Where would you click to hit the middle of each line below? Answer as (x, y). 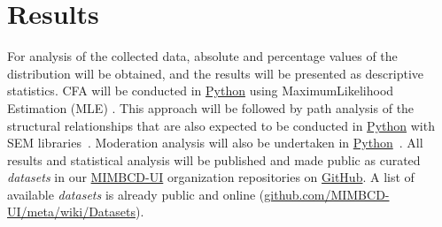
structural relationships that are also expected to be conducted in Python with (221, 125)
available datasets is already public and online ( (136, 194)
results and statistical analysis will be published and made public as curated (214, 159)
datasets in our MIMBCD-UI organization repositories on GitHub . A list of (211, 177)
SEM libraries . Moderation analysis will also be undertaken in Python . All (215, 143)
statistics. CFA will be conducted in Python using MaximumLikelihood (201, 91)
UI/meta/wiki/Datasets (71, 212)
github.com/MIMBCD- (327, 194)
